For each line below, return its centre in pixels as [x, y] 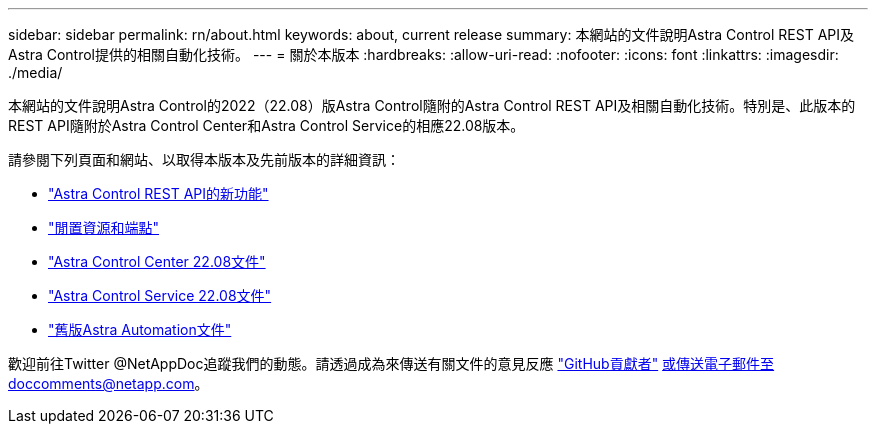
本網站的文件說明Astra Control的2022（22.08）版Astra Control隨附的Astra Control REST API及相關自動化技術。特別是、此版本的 [432, 105]
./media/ [35, 72]
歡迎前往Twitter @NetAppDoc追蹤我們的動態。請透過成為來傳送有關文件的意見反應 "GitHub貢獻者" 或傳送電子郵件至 [391, 363]
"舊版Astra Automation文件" [140, 329]
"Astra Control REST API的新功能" [158, 193]
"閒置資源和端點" [104, 227]
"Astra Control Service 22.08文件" [160, 295]
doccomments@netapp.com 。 [108, 383]
